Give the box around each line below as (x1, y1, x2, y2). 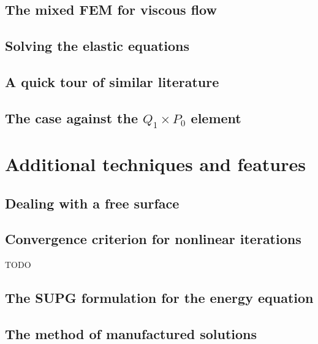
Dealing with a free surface (5, 193, 180, 212)
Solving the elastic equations (5, 36, 190, 55)
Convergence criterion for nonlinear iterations (5, 229, 301, 248)
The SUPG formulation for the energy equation (5, 288, 314, 307)
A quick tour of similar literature (5, 72, 219, 91)
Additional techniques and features (5, 151, 306, 177)
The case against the (5, 108, 138, 127)
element (191, 108, 241, 127)
